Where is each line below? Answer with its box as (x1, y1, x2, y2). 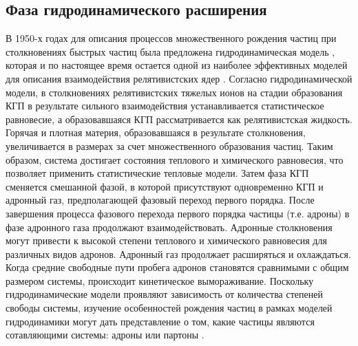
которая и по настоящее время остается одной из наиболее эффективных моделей (6, 58, 348, 72)
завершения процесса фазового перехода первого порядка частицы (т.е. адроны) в (6, 206, 350, 220)
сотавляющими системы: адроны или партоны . (6, 327, 204, 342)
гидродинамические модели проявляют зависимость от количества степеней (6, 287, 323, 301)
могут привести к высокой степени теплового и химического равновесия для (6, 233, 327, 248)
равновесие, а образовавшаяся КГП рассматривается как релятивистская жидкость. (6, 111, 352, 126)
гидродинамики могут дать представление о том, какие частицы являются (6, 314, 315, 328)
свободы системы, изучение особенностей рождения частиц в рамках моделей (6, 301, 333, 315)
